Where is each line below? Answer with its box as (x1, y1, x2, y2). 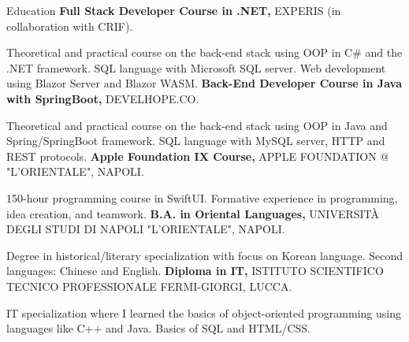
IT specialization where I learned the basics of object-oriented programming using (6, 304, 401, 321)
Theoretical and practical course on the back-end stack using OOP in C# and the (6, 44, 403, 61)
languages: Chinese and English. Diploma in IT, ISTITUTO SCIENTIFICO (6, 262, 384, 279)
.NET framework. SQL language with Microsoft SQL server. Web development (6, 59, 386, 76)
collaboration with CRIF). (6, 17, 133, 34)
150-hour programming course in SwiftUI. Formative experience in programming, (6, 189, 398, 206)
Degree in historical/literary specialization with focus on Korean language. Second (6, 247, 403, 263)
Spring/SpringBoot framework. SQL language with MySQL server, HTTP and (6, 132, 385, 149)
